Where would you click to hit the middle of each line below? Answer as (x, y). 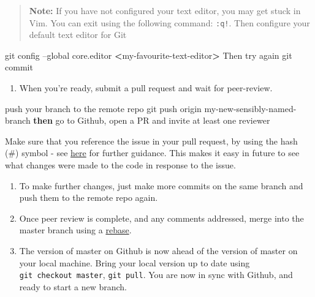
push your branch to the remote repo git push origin (103, 108)
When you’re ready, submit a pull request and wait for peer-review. (146, 88)
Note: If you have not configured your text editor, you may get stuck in (165, 10)
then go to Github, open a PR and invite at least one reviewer (152, 120)
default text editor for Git (78, 35)
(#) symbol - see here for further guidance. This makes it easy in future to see (152, 153)
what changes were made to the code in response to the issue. (120, 165)
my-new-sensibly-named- (250, 108)
